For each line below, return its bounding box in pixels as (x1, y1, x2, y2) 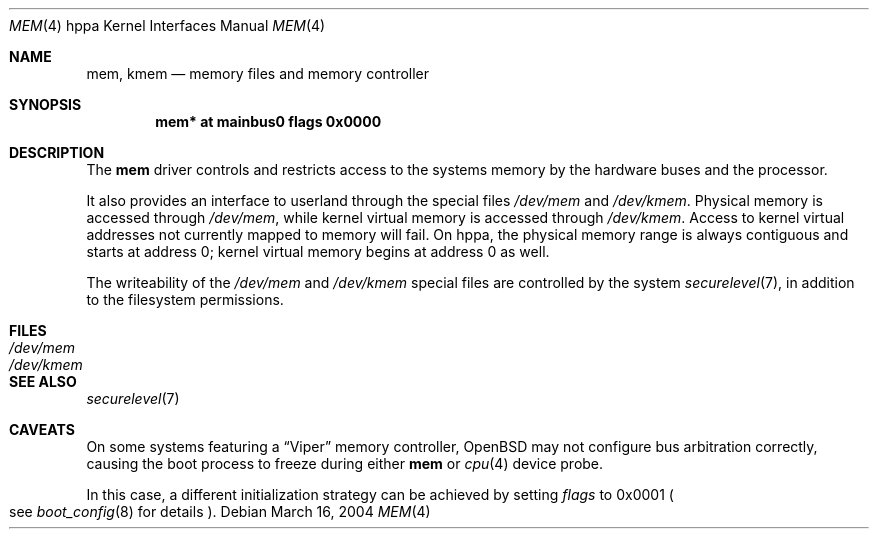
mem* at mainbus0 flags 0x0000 (155, 113, 382, 130)
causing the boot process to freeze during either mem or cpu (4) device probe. (86, 455, 604, 472)
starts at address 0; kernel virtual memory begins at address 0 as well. (86, 243, 550, 260)
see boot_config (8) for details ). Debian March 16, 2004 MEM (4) (9, 503, 431, 520)
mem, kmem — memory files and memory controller (86, 65, 430, 82)
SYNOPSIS (9, 96, 82, 113)
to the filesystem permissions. (86, 291, 284, 308)
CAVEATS (9, 421, 75, 438)
